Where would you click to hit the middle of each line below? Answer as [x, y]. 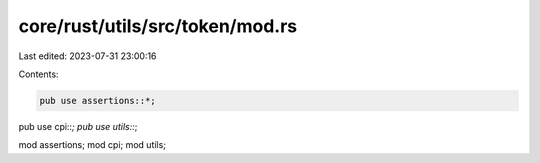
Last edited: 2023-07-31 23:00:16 [87, 56]
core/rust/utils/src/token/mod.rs [158, 26]
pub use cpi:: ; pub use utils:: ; [78, 126]
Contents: [38, 74]
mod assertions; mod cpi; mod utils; [92, 145]
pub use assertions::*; [98, 100]
